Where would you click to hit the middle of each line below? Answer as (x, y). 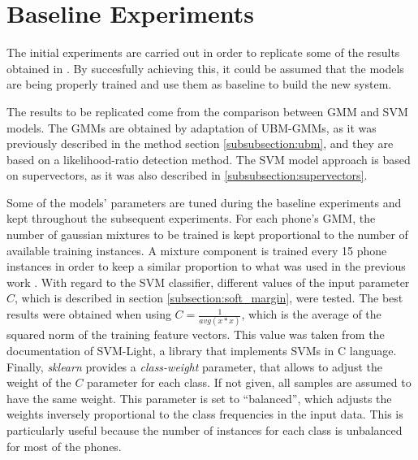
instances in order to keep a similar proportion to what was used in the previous (206, 266)
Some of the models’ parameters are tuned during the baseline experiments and (204, 202)
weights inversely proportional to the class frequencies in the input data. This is (205, 414)
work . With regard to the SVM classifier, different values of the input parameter (208, 282)
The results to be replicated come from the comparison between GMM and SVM (207, 111)
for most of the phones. (64, 446)
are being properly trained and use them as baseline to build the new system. (199, 84)
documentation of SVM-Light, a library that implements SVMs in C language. (202, 350)
